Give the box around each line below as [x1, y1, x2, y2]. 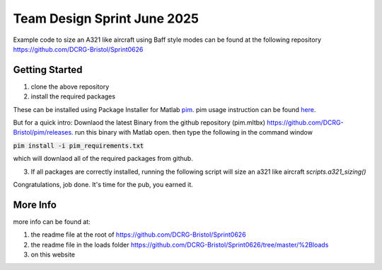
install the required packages [30, 92, 116, 101]
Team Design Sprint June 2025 [13, 11, 199, 26]
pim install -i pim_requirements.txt [13, 142, 144, 150]
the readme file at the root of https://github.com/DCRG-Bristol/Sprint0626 [30, 230, 247, 239]
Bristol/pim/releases [13, 128, 72, 137]
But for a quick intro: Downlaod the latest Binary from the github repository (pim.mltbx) [13, 118, 265, 127]
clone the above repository [30, 82, 110, 91]
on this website [30, 250, 76, 259]
